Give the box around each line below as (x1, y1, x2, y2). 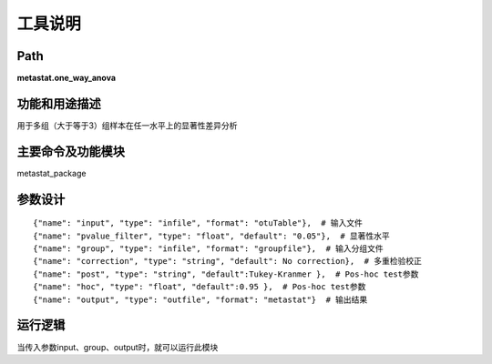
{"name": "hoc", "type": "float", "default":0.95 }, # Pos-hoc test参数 (33, 282, 366, 292)
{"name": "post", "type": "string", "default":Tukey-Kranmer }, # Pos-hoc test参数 (33, 268, 419, 279)
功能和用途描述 (16, 96, 101, 111)
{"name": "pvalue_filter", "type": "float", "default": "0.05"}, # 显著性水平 (33, 230, 391, 241)
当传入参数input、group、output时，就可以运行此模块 (16, 341, 219, 352)
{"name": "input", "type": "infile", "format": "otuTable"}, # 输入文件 (33, 218, 364, 228)
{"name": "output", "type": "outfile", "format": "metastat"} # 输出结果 (33, 294, 368, 305)
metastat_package (16, 167, 87, 178)
